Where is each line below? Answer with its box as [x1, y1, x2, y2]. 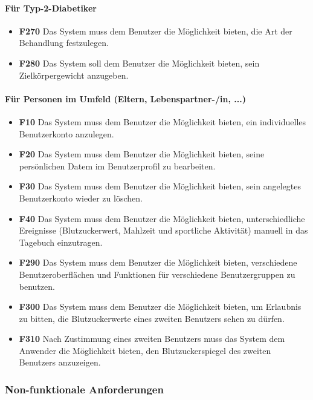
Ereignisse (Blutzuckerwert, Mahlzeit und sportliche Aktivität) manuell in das [19, 224, 308, 237]
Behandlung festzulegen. [19, 36, 109, 49]
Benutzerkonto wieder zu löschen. [19, 191, 143, 204]
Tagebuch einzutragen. [19, 235, 103, 248]
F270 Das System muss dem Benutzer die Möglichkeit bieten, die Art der [19, 24, 292, 37]
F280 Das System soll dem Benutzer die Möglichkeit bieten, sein [19, 56, 260, 69]
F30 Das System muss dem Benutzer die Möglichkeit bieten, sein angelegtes [19, 180, 301, 192]
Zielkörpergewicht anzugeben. [19, 68, 129, 81]
